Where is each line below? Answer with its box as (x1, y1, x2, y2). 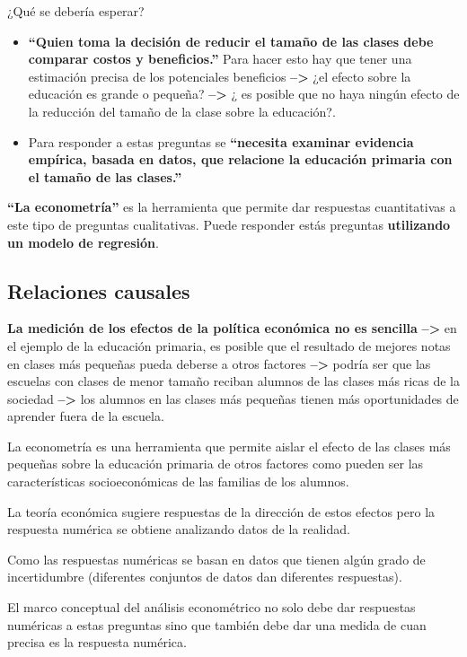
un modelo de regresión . (7, 232, 159, 251)
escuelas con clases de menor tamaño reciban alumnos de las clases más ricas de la (7, 372, 460, 390)
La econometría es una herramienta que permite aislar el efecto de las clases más (7, 436, 451, 455)
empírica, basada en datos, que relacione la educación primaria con (28, 150, 453, 169)
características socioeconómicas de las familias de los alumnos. (7, 472, 349, 491)
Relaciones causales (7, 276, 190, 304)
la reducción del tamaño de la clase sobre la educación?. (28, 101, 336, 120)
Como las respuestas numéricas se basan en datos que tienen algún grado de (7, 549, 426, 568)
